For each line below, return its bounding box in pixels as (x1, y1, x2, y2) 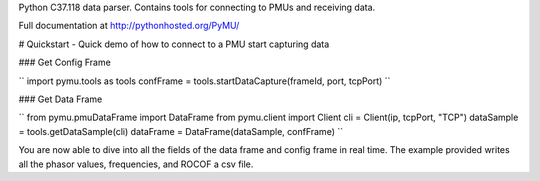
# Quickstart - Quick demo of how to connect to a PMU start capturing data (18, 38, 330, 50)
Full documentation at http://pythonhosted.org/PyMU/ (18, 20, 240, 32)
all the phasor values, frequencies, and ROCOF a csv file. (18, 158, 254, 170)
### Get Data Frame (18, 93, 103, 105)
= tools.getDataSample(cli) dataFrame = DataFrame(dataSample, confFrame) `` (18, 125, 344, 137)
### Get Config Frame (18, 56, 112, 69)
